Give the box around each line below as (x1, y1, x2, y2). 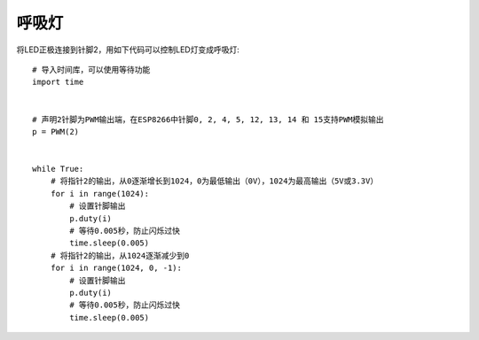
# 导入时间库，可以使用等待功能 (32, 65, 151, 74)
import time (32, 77, 84, 88)
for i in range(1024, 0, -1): (50, 263, 182, 274)
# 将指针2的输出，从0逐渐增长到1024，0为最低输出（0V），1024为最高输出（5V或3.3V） (50, 176, 379, 186)
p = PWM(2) (32, 127, 80, 136)
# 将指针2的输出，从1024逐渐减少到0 (50, 251, 190, 260)
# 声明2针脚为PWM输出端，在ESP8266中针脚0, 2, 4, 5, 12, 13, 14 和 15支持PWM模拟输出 (32, 114, 385, 124)
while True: (32, 164, 84, 174)
